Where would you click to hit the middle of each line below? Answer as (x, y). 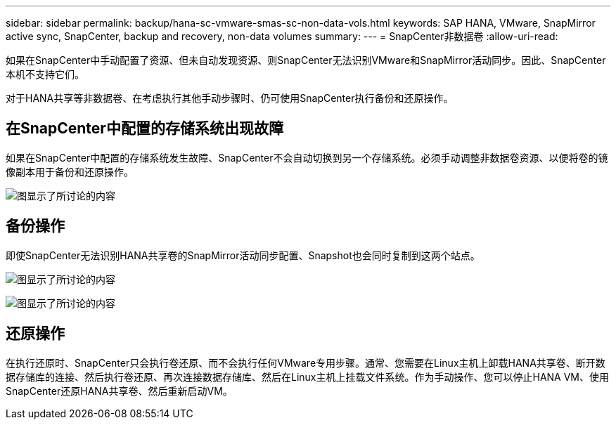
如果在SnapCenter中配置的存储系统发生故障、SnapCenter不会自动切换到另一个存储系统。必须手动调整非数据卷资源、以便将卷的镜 (307, 157)
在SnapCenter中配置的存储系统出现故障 (145, 129)
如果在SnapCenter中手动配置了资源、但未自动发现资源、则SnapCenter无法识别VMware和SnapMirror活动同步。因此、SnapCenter (306, 60)
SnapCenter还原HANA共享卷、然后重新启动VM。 (119, 391)
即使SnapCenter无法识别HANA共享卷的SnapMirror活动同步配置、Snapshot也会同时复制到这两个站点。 (243, 255)
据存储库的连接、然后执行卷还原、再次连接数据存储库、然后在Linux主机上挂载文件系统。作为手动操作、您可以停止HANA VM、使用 (308, 377)
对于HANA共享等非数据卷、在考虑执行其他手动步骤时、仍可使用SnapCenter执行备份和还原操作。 (230, 98)
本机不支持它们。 (45, 74)
